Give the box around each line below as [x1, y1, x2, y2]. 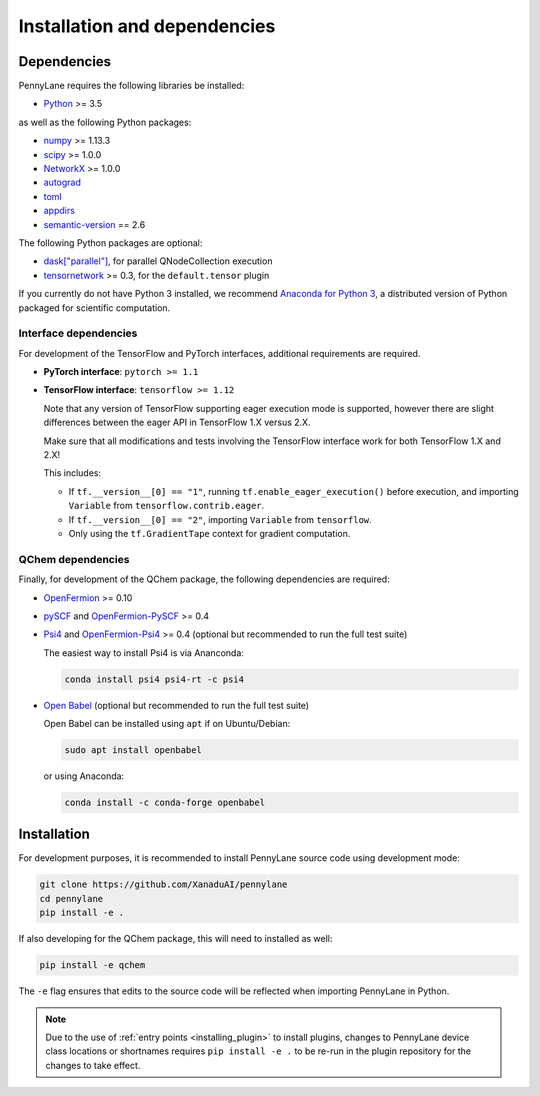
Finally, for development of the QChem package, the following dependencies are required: [18, 573, 390, 585]
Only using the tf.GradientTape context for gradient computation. [68, 527, 351, 539]
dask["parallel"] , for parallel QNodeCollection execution [43, 255, 273, 267]
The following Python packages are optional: [18, 236, 203, 249]
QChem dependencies [18, 552, 130, 566]
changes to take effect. [45, 1059, 141, 1071]
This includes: [43, 467, 102, 479]
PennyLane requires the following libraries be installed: [18, 80, 245, 92]
